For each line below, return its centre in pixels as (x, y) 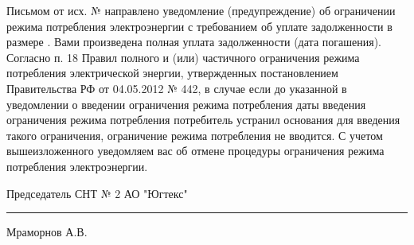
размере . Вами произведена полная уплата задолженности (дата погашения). (194, 42)
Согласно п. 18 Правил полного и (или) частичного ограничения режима (183, 57)
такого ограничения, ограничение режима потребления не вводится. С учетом (195, 135)
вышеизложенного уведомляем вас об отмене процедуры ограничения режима (195, 151)
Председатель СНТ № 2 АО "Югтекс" (97, 193)
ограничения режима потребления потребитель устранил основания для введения (203, 120)
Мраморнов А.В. (47, 232)
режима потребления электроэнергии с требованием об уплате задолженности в (199, 26)
